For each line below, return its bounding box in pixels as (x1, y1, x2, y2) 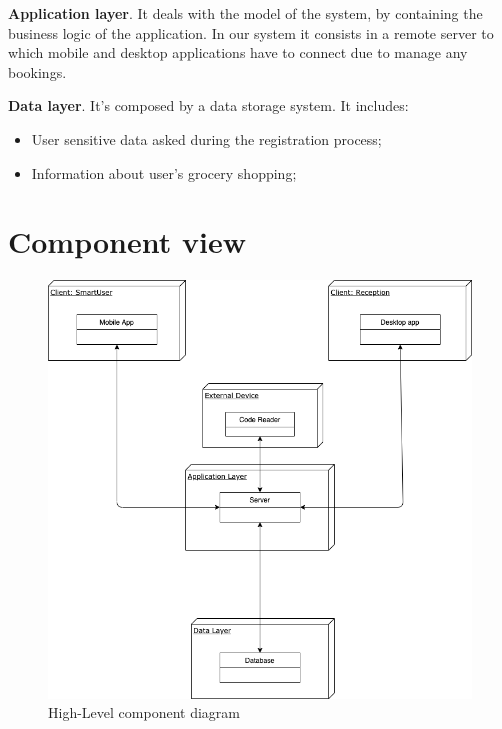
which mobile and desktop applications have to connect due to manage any (8, 42, 468, 63)
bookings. (8, 61, 67, 82)
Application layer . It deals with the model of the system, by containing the (8, 3, 483, 23)
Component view (8, 221, 246, 262)
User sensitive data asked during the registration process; (31, 128, 382, 149)
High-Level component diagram (48, 702, 240, 723)
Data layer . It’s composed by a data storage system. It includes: (8, 95, 409, 116)
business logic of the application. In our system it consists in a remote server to (8, 22, 494, 43)
